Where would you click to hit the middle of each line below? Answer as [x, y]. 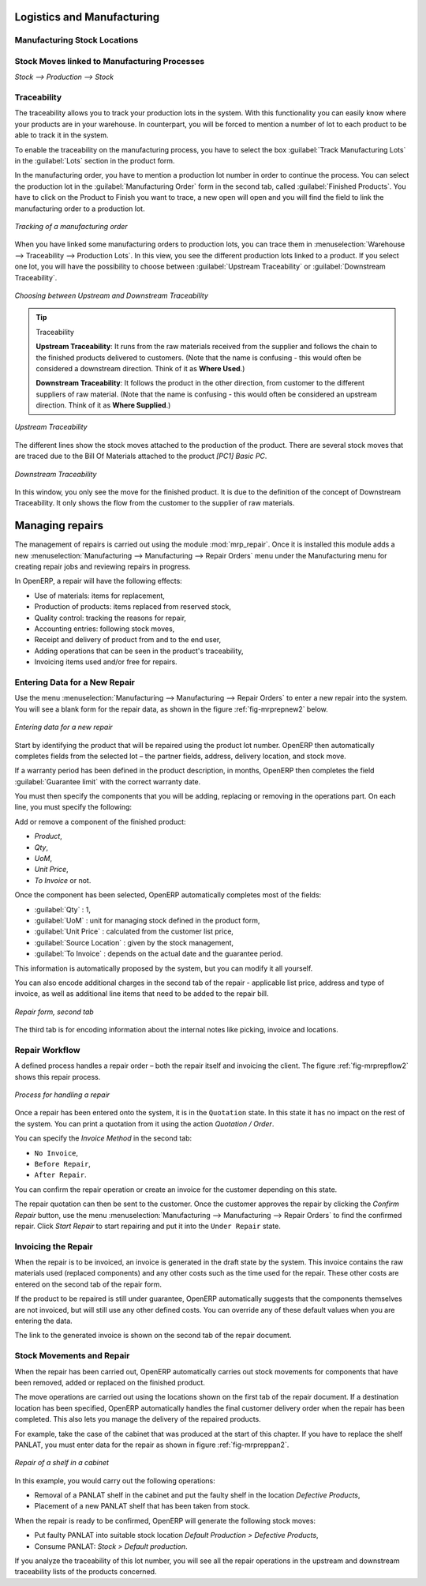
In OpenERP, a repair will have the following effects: [99, 581]
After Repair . [60, 1175]
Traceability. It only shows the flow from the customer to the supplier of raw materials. [155, 503]
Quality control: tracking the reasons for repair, [110, 618]
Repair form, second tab [54, 1012]
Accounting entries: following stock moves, [105, 629]
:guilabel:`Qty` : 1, [62, 909]
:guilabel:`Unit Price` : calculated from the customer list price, [134, 931]
